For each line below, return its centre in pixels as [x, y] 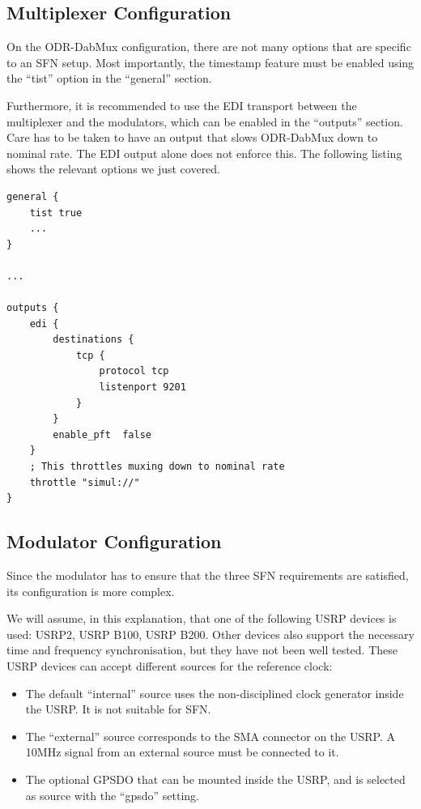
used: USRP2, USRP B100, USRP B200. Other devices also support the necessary [210, 634]
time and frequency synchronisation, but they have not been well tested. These [202, 650]
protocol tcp [134, 371]
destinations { [94, 340]
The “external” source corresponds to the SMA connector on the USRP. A [210, 736]
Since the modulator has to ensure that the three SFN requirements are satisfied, [208, 575]
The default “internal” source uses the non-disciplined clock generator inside [215, 693]
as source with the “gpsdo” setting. [113, 795]
